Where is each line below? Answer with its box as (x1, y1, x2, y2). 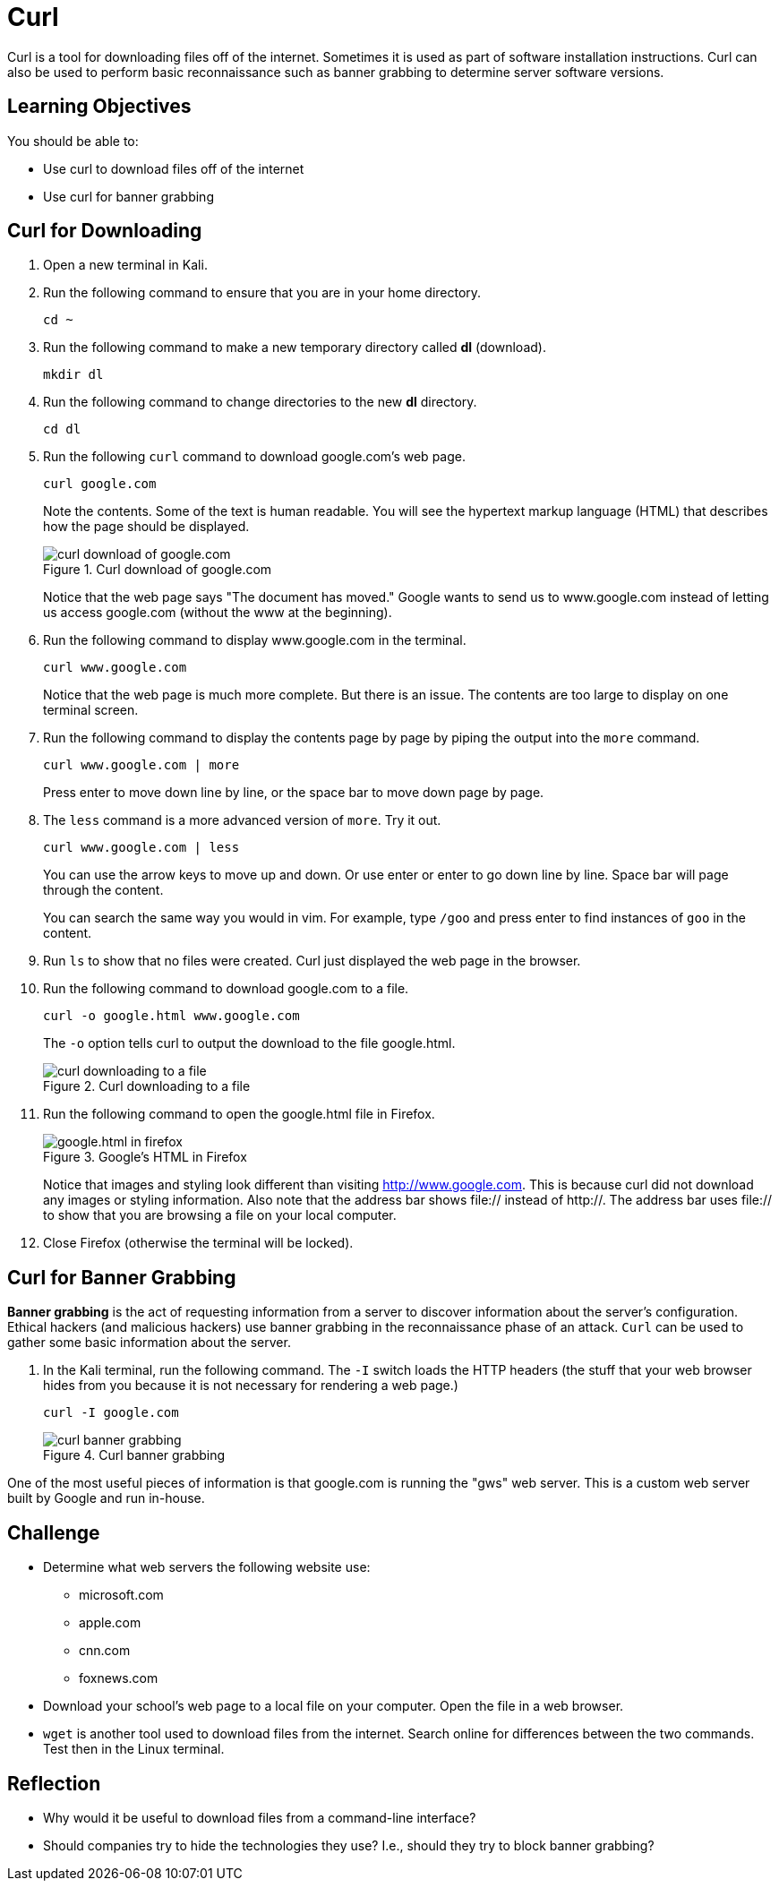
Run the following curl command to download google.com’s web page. (43, 449, 466, 465)
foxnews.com (79, 1670, 158, 1686)
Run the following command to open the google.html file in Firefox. (43, 1106, 435, 1122)
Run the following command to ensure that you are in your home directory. (43, 285, 482, 301)
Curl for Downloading (7, 219, 202, 243)
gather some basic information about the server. (7, 1334, 291, 1351)
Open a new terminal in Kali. (43, 257, 208, 273)
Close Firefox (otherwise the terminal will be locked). (43, 1235, 354, 1251)
